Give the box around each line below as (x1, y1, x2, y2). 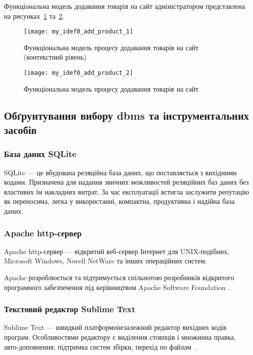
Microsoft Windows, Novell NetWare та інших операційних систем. (4, 256, 207, 266)
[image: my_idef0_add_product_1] (24, 28, 133, 35)
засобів (4, 122, 37, 137)
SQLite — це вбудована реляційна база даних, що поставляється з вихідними (4, 167, 237, 177)
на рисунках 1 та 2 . (4, 10, 65, 21)
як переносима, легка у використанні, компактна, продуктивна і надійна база (4, 196, 235, 206)
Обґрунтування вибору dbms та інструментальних (4, 107, 249, 123)
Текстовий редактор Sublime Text (4, 303, 136, 315)
